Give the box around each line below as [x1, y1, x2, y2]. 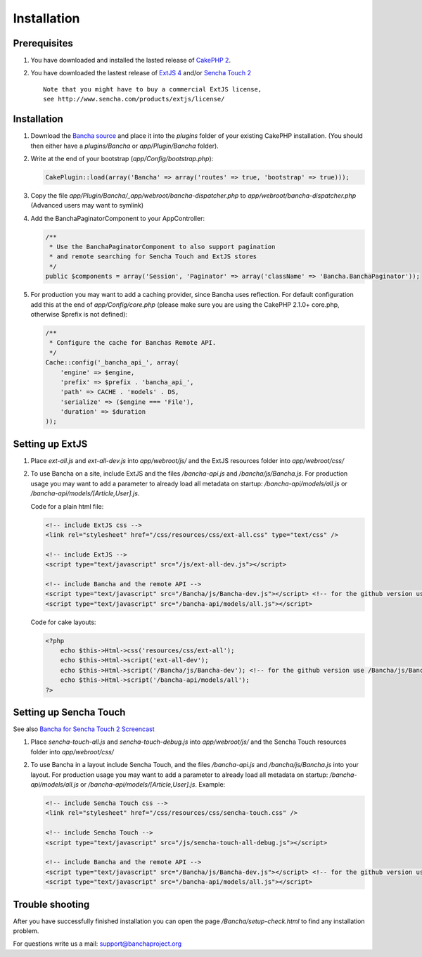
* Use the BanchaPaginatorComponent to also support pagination [49, 243, 276, 251]
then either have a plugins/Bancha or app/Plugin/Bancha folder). [30, 141, 219, 150]
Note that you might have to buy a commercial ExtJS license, [43, 85, 262, 93]
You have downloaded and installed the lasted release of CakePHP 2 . [30, 56, 231, 65]
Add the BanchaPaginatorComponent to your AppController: [30, 214, 205, 222]
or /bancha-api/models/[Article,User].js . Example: [79, 780, 226, 789]
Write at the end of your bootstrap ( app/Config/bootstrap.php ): [30, 154, 214, 163]
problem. [13, 927, 39, 935]
